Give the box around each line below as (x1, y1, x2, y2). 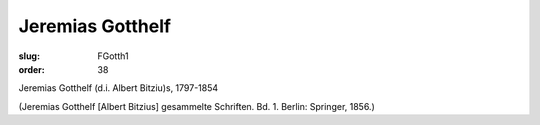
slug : (18, 50, 40, 62)
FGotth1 (97, 50, 129, 62)
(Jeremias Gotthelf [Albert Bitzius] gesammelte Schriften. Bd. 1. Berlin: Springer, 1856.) (18, 100, 375, 112)
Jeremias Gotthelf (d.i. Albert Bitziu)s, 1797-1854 (18, 82, 219, 94)
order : (18, 63, 45, 75)
